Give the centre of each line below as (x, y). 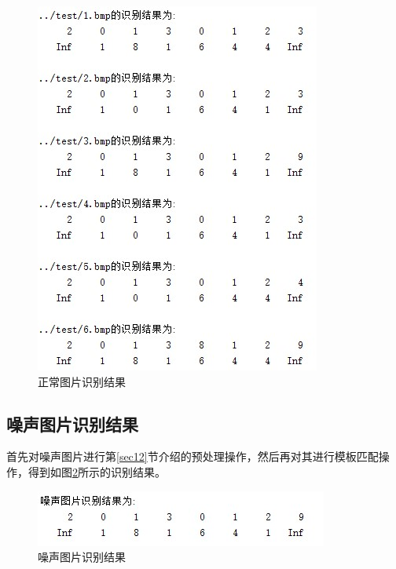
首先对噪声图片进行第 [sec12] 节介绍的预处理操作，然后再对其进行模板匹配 (192, 456)
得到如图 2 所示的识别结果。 (97, 471)
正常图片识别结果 (82, 381)
